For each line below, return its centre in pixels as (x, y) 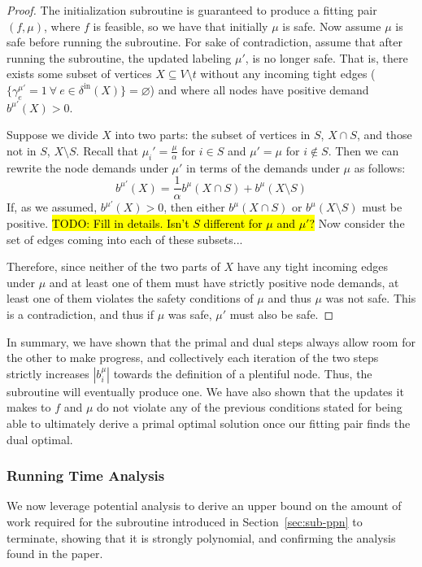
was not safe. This (371, 298)
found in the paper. (55, 554)
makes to (29, 407)
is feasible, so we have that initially (181, 26)
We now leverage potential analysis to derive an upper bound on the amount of (204, 506)
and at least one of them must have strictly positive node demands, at (224, 282)
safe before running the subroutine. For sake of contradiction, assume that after (204, 42)
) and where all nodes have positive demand (259, 89)
